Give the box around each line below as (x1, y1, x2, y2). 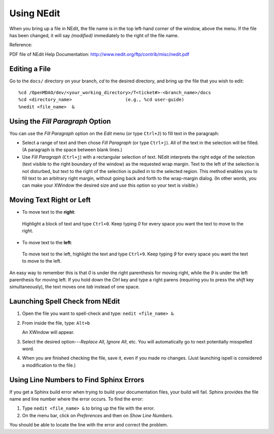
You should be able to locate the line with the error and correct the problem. (9, 422, 168, 428)
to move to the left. (22, 258, 62, 264)
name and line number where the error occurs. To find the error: (9, 396, 144, 402)
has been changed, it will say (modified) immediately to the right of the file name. (9, 32, 179, 38)
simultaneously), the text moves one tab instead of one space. (9, 284, 140, 290)
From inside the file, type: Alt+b (22, 320, 90, 326)
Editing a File (9, 64, 51, 73)
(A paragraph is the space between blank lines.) (22, 147, 123, 153)
